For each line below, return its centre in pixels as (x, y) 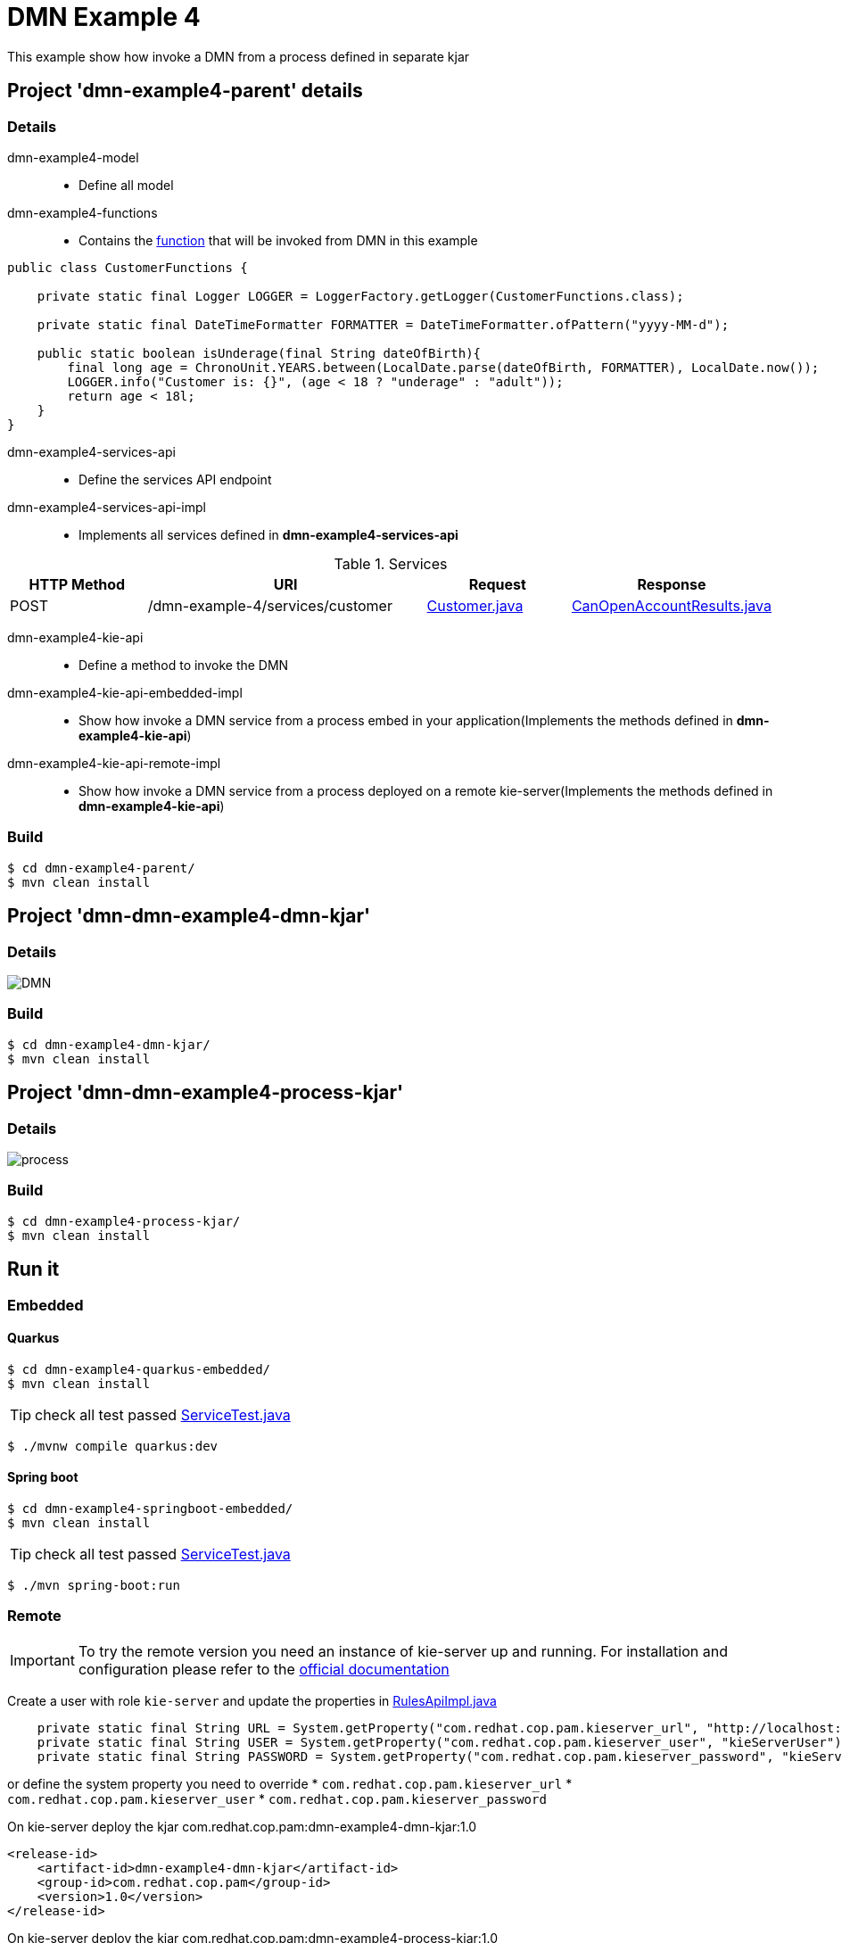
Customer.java (475, 605)
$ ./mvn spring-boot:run (94, 1585)
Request (497, 584)
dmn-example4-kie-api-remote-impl (114, 763)
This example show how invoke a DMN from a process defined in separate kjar (239, 56)
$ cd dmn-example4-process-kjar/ (124, 1221)
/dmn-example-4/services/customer (270, 605)
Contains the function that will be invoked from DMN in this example (278, 240)
